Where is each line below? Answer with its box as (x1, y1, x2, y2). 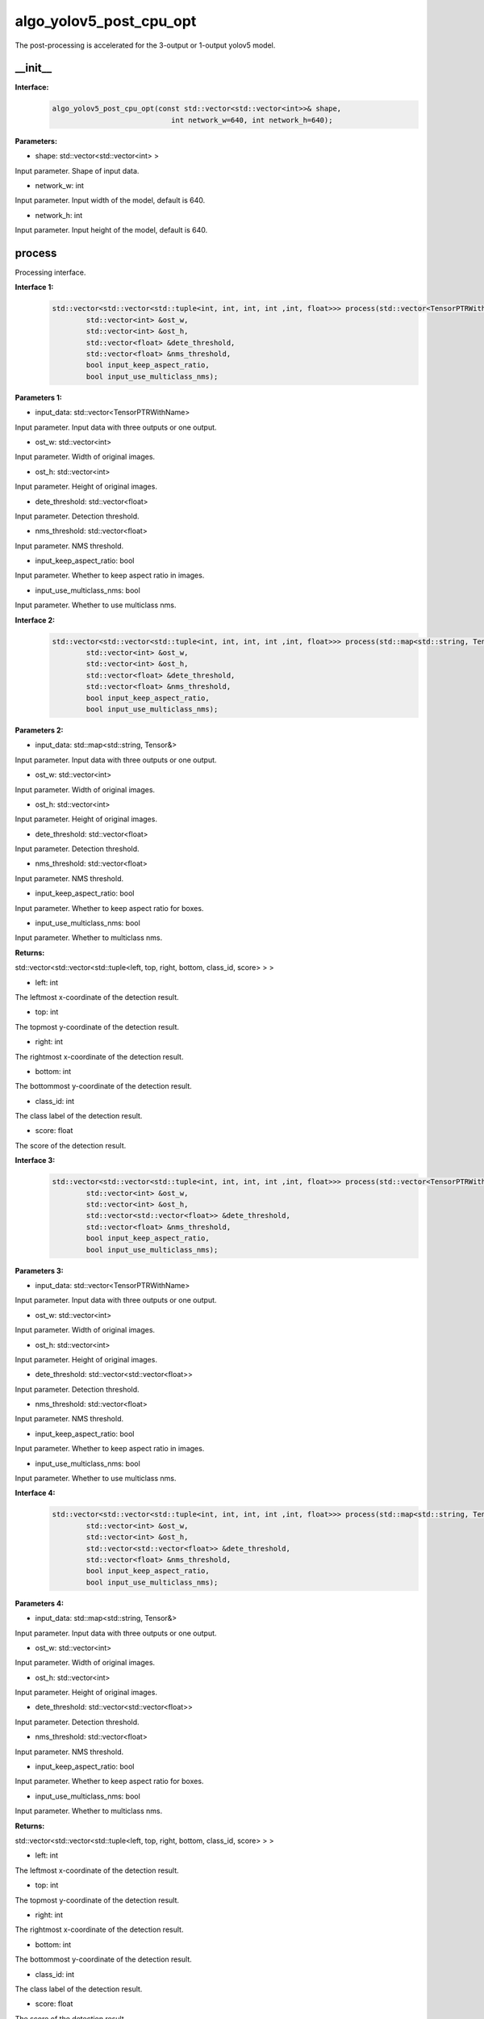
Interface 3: (15, 1156, 56, 1165)
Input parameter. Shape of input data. (15, 166, 140, 175)
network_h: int (35, 210, 83, 220)
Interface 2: (15, 615, 56, 625)
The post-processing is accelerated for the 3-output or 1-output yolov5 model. (15, 40, 276, 50)
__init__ (15, 61, 52, 75)
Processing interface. (15, 267, 86, 278)
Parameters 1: (15, 392, 62, 402)
